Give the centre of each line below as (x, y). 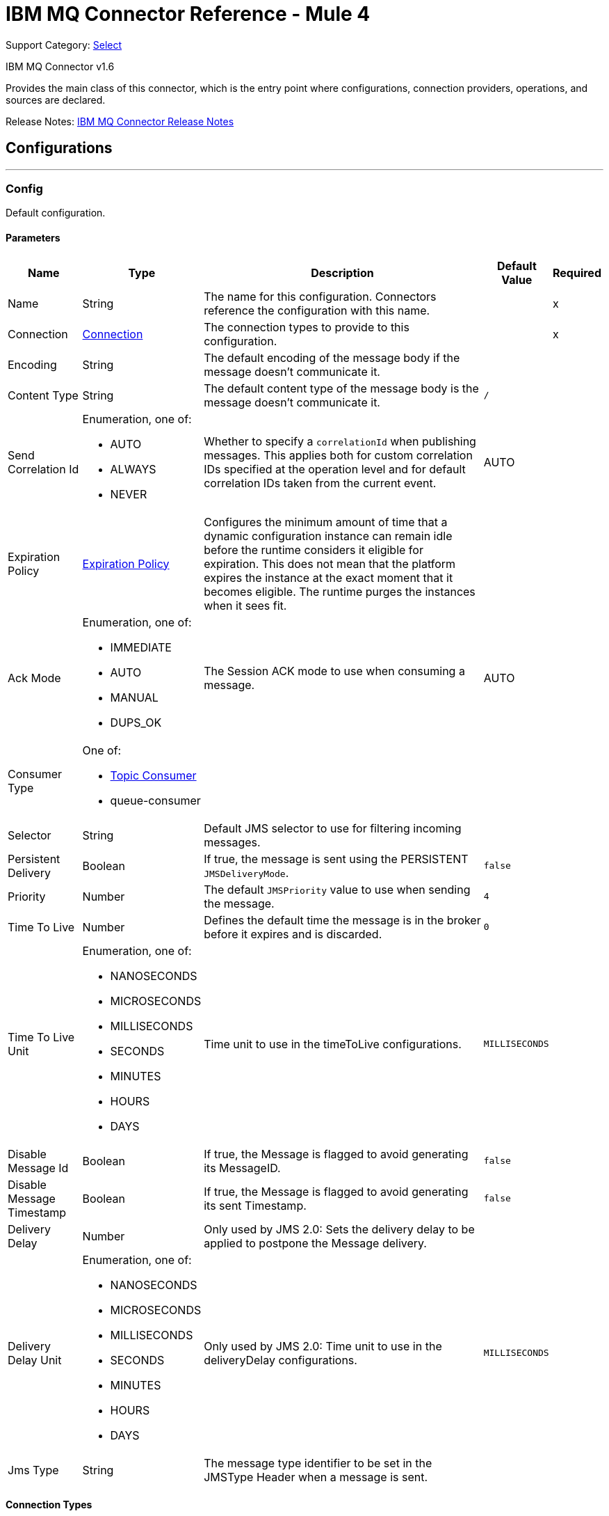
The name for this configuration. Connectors (320, 296)
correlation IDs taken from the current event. (320, 483)
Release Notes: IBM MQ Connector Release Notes (120, 121)
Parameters (33, 237)
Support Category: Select (64, 45)
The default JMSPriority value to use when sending (337, 889)
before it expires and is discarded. (293, 934)
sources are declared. (56, 100)
